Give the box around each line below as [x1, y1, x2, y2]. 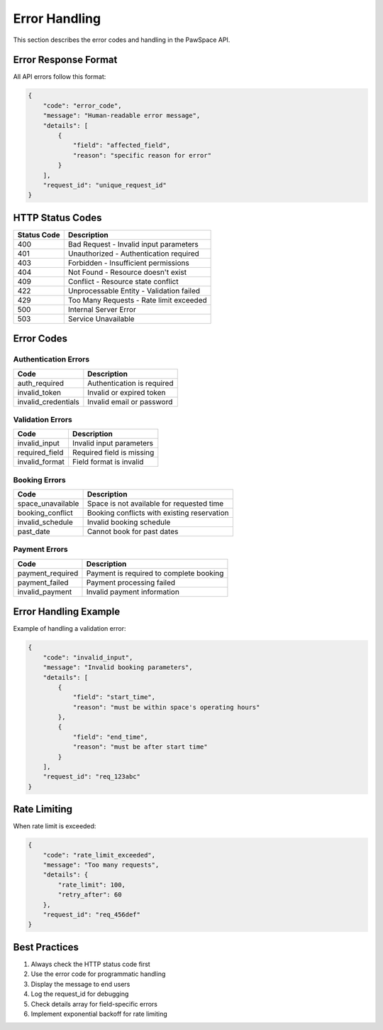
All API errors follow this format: [13, 72, 106, 81]
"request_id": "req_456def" [43, 911, 141, 919]
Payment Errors [13, 544, 69, 554]
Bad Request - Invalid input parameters [67, 239, 199, 249]
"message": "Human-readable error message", [43, 112, 201, 120]
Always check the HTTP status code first [30, 960, 150, 968]
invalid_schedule [17, 517, 74, 527]
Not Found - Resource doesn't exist [67, 267, 187, 277]
